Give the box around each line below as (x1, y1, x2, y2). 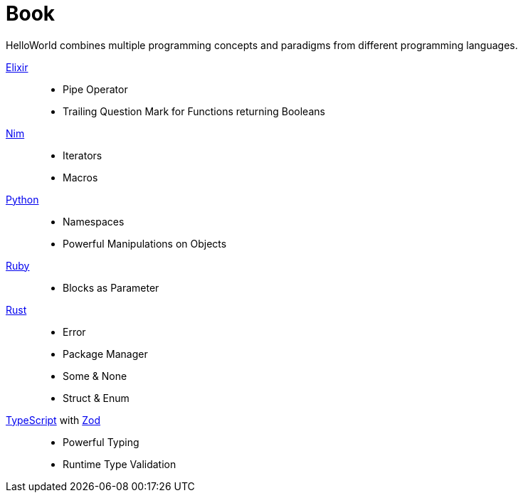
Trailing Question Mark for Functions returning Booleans (63, 105, 325, 117)
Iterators (63, 149, 102, 161)
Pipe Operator (63, 83, 128, 95)
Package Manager (63, 347, 148, 360)
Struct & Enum (63, 391, 130, 404)
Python (6, 193, 39, 206)
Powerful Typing (63, 435, 139, 448)
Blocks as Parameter (63, 281, 159, 294)
